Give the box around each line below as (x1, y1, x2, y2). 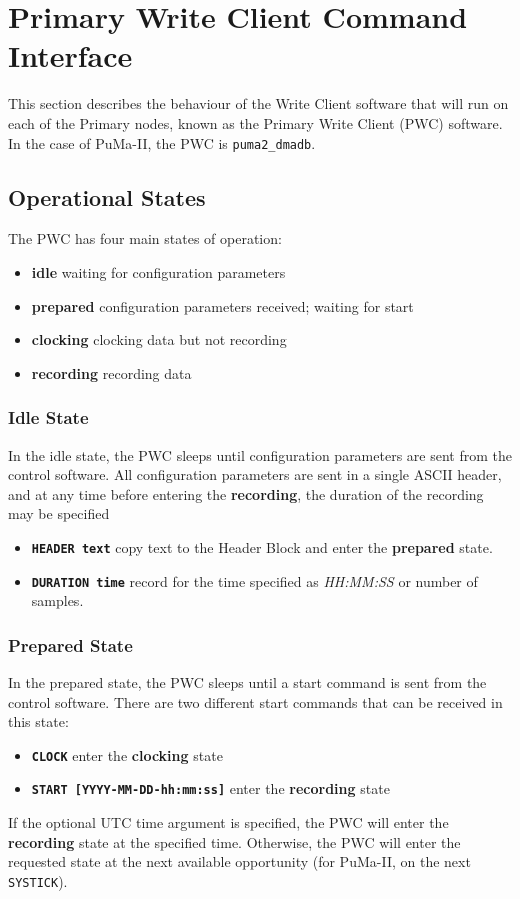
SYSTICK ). (8, 870, 68, 891)
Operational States (8, 181, 206, 212)
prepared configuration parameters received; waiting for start (31, 295, 414, 316)
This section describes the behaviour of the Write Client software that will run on (8, 93, 509, 114)
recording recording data (31, 362, 192, 383)
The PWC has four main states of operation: (8, 228, 282, 249)
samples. (31, 590, 84, 611)
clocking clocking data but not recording (31, 329, 287, 350)
